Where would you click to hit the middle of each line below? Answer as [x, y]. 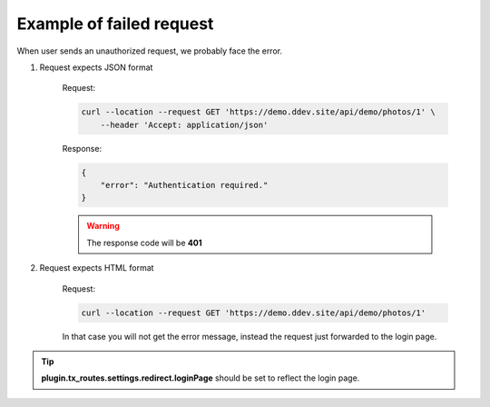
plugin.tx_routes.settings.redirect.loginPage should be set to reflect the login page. [201, 378]
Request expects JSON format [96, 67]
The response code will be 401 [144, 243]
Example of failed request [115, 24]
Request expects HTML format [97, 268]
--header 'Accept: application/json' [184, 124]
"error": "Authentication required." [184, 185]
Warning [103, 226]
